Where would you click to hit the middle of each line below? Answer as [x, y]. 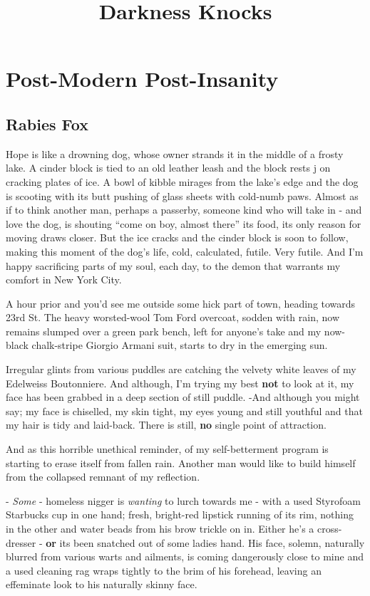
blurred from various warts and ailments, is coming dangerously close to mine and [185, 556]
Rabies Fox [47, 124]
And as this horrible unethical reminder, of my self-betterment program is [167, 449]
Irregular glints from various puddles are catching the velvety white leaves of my [181, 369]
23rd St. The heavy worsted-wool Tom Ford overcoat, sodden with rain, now [173, 317]
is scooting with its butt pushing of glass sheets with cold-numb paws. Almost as [182, 195]
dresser [21, 542]
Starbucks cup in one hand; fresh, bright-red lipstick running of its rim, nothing [180, 514]
